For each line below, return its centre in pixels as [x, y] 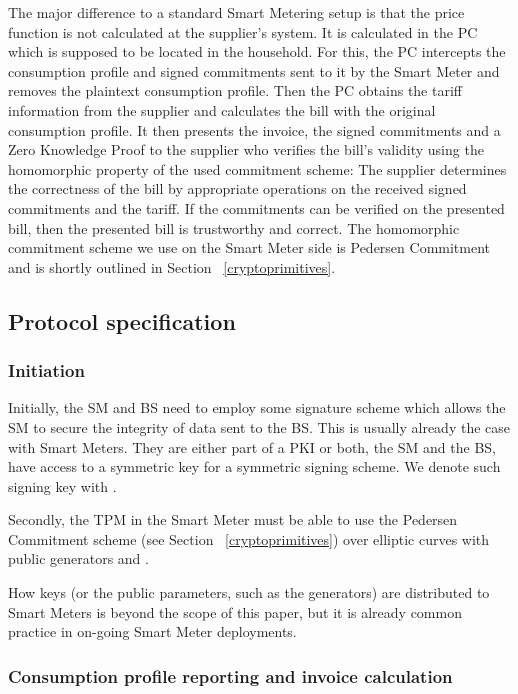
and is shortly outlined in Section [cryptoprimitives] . [172, 266]
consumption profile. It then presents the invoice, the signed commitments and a [254, 129]
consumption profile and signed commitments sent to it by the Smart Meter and [254, 70]
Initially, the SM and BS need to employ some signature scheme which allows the [257, 407]
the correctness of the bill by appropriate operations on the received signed [237, 188]
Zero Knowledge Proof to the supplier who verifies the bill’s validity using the [246, 149]
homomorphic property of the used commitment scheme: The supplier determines [257, 168]
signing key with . [62, 485]
